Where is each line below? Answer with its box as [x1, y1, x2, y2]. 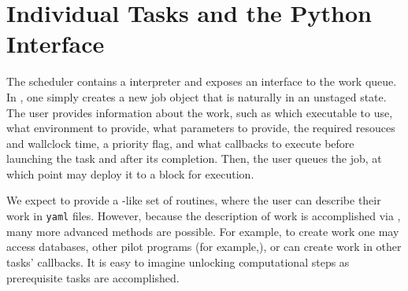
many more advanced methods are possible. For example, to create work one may [6, 223, 399, 239]
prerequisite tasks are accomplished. [6, 269, 180, 285]
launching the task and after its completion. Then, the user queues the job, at [6, 150, 382, 167]
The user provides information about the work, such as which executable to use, [6, 104, 393, 120]
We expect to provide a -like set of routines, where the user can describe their [6, 192, 381, 208]
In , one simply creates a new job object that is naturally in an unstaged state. [6, 88, 387, 105]
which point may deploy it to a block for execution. [6, 165, 254, 182]
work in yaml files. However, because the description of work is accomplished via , [6, 208, 401, 224]
